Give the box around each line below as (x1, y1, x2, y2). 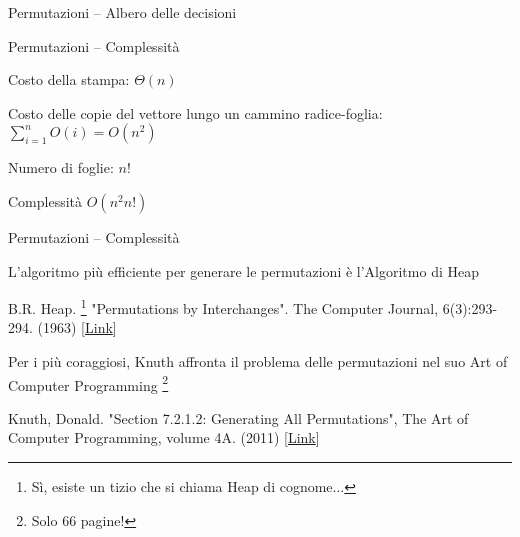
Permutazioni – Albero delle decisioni (8, 2, 237, 22)
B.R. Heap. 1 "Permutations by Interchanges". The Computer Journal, (8, 295, 439, 318)
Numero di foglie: (8, 157, 114, 178)
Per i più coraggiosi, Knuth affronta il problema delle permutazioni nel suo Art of (8, 351, 508, 371)
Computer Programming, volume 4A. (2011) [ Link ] (8, 427, 320, 448)
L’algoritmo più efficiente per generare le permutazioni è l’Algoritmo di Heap (8, 260, 479, 281)
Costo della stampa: (8, 69, 130, 90)
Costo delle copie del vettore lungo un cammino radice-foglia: (8, 102, 383, 123)
